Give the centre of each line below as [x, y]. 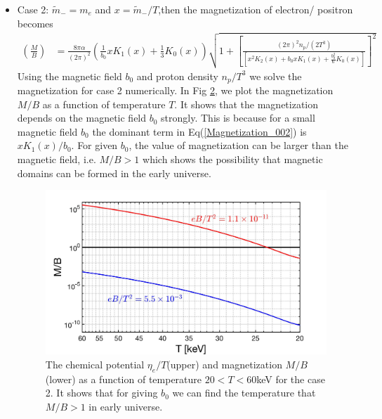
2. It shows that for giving [101, 393]
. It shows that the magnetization [246, 104]
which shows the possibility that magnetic [233, 159]
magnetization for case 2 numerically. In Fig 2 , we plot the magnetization [175, 90]
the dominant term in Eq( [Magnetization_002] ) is [199, 131]
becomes [35, 23]
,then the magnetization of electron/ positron [256, 9]
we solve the [276, 76]
